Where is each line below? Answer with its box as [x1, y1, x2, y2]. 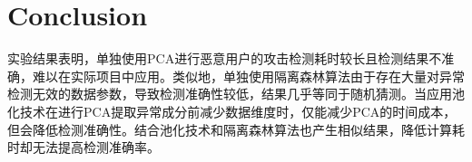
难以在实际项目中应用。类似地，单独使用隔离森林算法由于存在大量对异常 [32, 66, 465, 85]
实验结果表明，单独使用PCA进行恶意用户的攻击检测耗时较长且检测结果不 [7, 49, 442, 68]
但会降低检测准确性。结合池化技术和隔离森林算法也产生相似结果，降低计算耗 [7, 119, 465, 138]
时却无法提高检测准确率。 [7, 138, 160, 157]
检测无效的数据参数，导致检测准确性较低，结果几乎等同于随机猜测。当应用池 [7, 84, 465, 103]
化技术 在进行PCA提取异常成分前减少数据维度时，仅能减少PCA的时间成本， [7, 101, 457, 120]
